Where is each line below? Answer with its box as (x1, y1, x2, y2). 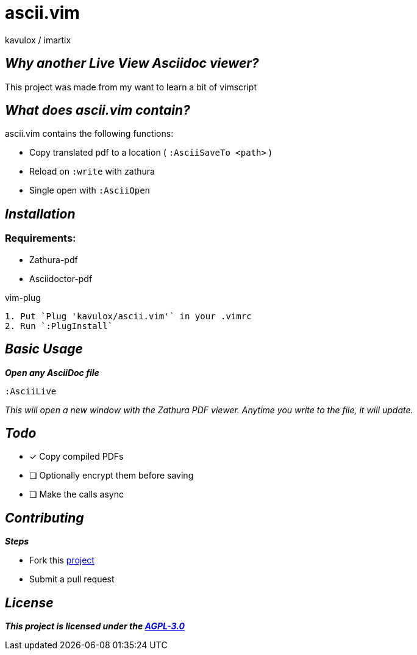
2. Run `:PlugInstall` (5, 320, 113, 331)
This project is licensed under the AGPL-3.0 (5, 621, 185, 632)
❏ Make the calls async (29, 489, 124, 500)
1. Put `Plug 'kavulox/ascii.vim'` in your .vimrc (5, 311, 252, 321)
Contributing (5, 510, 84, 526)
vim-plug (5, 292, 41, 303)
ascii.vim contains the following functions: (5, 128, 174, 139)
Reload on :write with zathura (29, 166, 155, 177)
